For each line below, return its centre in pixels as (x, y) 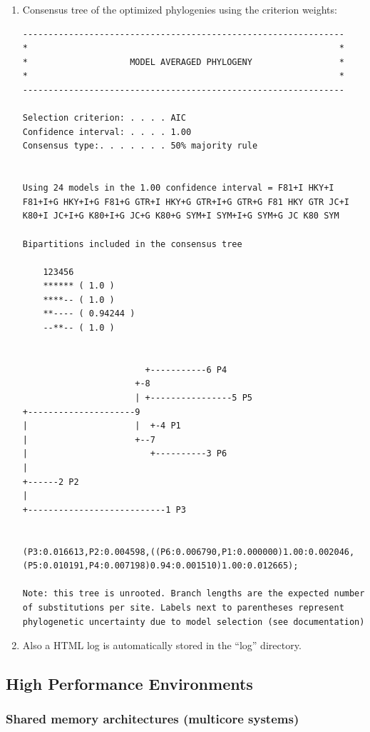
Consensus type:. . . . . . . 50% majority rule (140, 146)
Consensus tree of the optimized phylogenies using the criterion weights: (180, 9)
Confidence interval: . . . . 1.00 (107, 132)
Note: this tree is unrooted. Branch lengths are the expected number (194, 594)
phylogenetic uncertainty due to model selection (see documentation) (194, 622)
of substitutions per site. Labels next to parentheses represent (183, 607)
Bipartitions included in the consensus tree (132, 244)
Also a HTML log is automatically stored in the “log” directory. (162, 645)
